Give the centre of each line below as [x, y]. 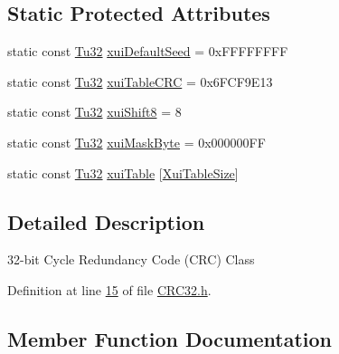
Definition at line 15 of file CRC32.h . [109, 289]
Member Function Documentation [170, 338]
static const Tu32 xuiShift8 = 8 [94, 112]
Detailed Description [106, 221]
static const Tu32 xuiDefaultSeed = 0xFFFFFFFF [148, 51]
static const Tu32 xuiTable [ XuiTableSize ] [123, 172]
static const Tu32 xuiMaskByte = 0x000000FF [137, 142]
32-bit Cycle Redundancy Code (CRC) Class [131, 259]
